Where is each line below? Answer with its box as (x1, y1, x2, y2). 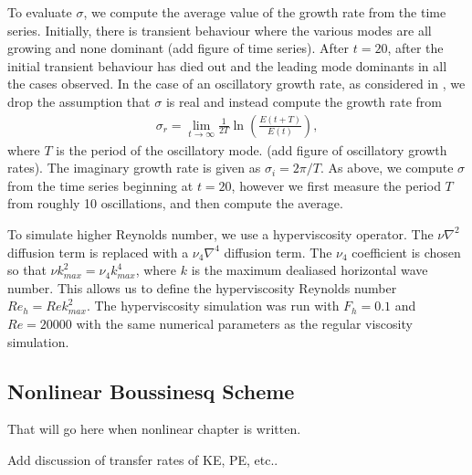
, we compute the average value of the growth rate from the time (83, 3, 446, 21)
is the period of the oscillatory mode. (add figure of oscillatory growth (56, 140, 447, 159)
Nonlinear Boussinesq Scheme (7, 376, 295, 405)
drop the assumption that (7, 91, 151, 111)
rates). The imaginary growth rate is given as (7, 158, 261, 177)
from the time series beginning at (7, 175, 194, 195)
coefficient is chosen (351, 242, 461, 261)
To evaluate (7, 3, 72, 21)
